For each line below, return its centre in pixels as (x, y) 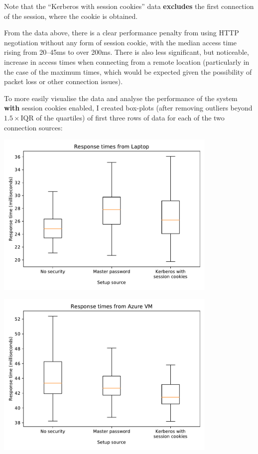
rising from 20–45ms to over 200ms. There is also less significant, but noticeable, (127, 52)
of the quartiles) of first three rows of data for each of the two (130, 117)
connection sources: (33, 127)
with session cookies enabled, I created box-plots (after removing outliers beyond (128, 108)
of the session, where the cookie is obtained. (71, 16)
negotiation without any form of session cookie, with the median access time (121, 42)
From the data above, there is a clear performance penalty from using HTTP (122, 33)
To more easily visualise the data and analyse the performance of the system (121, 98)
